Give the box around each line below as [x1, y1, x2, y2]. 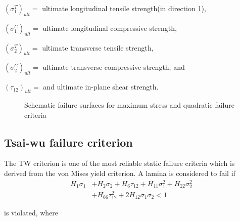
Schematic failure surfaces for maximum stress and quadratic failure [24, 99, 234, 110]
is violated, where [4, 207, 59, 218]
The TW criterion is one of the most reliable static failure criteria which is [4, 158, 235, 168]
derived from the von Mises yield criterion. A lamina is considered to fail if [4, 167, 235, 178]
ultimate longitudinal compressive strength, [42, 22, 177, 33]
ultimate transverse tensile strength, [42, 42, 154, 53]
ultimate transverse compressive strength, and [42, 62, 185, 72]
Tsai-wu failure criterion [4, 134, 133, 150]
